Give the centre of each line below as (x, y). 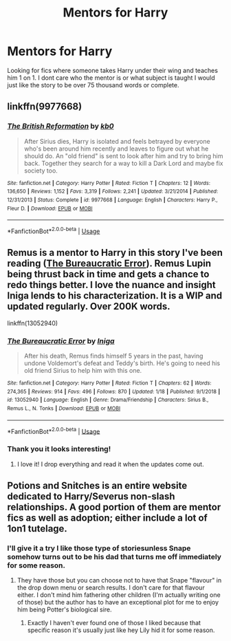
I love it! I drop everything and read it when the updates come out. (110, 464)
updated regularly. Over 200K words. (89, 306)
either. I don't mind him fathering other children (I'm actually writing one (119, 595)
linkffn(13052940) (33, 323)
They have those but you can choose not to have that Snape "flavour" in (119, 580)
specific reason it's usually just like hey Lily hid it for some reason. (121, 630)
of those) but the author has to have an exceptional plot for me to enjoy (118, 602)
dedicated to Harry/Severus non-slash (91, 496)
